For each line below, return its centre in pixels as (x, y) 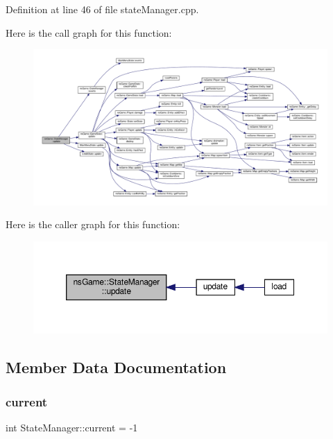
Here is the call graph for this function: (89, 32)
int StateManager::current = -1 (72, 428)
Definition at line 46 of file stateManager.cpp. (102, 9)
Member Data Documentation (116, 367)
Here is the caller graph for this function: (93, 224)
